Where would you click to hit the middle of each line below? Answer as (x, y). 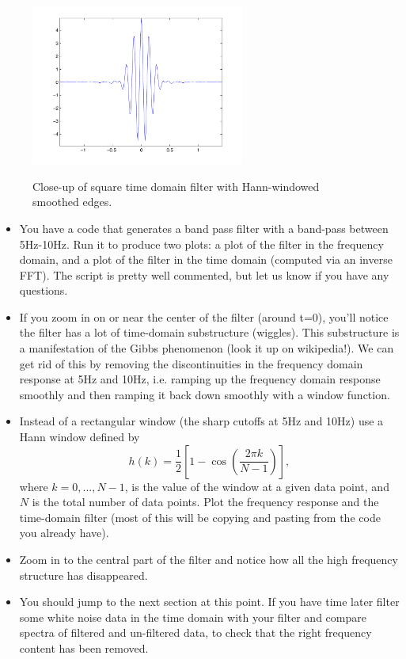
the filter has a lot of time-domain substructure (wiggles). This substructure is (209, 332)
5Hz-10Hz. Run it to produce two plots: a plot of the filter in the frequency (201, 244)
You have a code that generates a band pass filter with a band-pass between (204, 228)
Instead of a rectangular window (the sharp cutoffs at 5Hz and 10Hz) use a (201, 421)
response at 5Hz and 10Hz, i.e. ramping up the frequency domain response (200, 379)
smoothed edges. (72, 202)
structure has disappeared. (83, 575)
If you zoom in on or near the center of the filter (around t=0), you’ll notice (204, 316)
